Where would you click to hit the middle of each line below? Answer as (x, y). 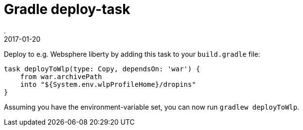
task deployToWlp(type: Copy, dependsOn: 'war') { (102, 69)
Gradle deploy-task (67, 9)
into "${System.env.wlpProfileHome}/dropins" (108, 84)
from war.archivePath (61, 76)
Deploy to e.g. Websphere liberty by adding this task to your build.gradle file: (132, 54)
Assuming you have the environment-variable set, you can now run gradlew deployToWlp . (152, 107)
